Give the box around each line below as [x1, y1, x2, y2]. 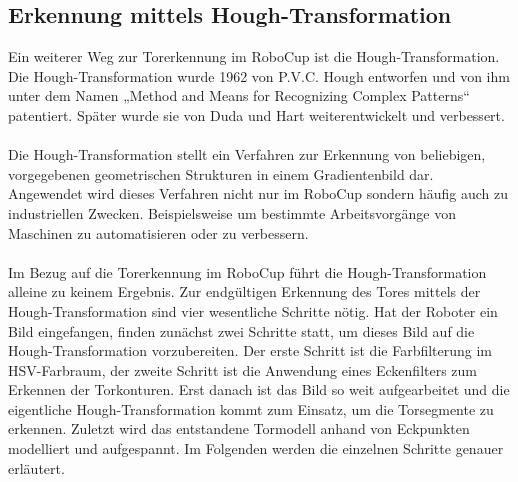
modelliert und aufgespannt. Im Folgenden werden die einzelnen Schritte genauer [8, 438, 504, 459]
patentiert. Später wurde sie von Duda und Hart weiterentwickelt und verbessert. [8, 104, 505, 125]
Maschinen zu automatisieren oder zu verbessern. [8, 222, 309, 243]
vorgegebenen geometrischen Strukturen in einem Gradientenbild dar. [8, 163, 434, 184]
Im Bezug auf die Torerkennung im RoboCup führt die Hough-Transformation [8, 261, 487, 282]
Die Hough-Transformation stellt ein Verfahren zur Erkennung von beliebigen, [8, 144, 486, 165]
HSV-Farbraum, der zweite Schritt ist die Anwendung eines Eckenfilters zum [8, 359, 478, 380]
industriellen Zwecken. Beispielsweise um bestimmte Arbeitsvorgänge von [8, 202, 456, 223]
